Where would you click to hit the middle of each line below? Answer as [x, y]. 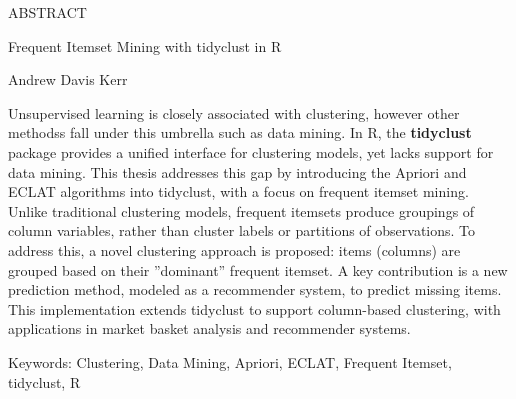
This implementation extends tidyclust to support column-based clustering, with [254, 308]
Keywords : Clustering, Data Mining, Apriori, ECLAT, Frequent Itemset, [230, 361]
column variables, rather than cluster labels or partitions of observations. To [242, 230]
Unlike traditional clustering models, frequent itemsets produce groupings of [241, 210]
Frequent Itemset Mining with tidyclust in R [145, 45]
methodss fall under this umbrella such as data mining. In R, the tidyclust [240, 132]
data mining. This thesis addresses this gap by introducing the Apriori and [237, 171]
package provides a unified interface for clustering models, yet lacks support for [251, 151]
